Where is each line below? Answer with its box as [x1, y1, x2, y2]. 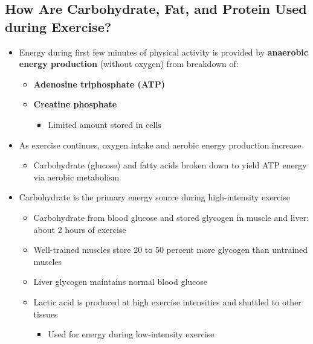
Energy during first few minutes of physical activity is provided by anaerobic [19, 45, 308, 58]
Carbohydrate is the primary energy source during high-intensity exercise [19, 191, 291, 203]
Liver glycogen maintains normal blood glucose [33, 275, 208, 288]
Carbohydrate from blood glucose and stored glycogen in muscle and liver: [33, 211, 309, 223]
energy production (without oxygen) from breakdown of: [19, 57, 239, 70]
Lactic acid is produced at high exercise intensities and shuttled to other [33, 295, 302, 308]
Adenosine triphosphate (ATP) [33, 77, 166, 90]
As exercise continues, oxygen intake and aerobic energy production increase [19, 138, 302, 151]
